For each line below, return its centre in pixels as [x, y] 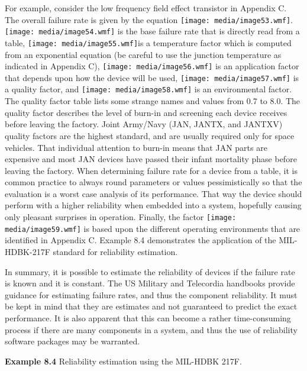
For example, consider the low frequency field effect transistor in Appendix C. [146, 8]
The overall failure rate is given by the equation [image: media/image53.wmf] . [149, 19]
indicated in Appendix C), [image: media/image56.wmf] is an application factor [152, 66]
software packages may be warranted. [72, 341]
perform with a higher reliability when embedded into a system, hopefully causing [153, 205]
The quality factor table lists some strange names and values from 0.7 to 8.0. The [153, 101]
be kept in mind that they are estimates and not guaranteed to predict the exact [151, 306]
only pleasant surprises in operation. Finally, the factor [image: [121, 217]
